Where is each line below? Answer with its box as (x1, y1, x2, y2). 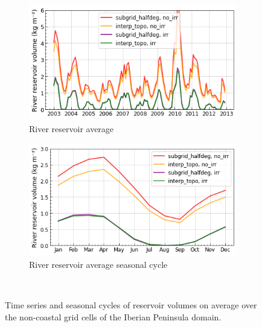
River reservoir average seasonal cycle (29, 258, 168, 271)
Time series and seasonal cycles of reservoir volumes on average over (5, 299, 257, 311)
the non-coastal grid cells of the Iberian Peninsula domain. (5, 310, 222, 323)
